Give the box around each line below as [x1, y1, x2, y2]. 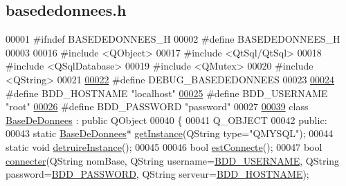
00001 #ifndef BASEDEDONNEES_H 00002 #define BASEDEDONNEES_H [6, 32, 340, 46]
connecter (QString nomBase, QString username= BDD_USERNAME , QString [6, 153, 340, 167]
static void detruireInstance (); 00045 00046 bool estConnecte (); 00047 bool [6, 139, 322, 154]
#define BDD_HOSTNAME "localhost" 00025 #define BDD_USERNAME [6, 85, 328, 100]
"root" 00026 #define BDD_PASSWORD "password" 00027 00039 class [6, 99, 309, 114]
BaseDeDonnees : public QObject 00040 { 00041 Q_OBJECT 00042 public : [6, 112, 327, 127]
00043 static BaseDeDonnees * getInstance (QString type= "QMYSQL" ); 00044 [6, 126, 334, 141]
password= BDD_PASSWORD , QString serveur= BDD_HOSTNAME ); [6, 167, 309, 181]
